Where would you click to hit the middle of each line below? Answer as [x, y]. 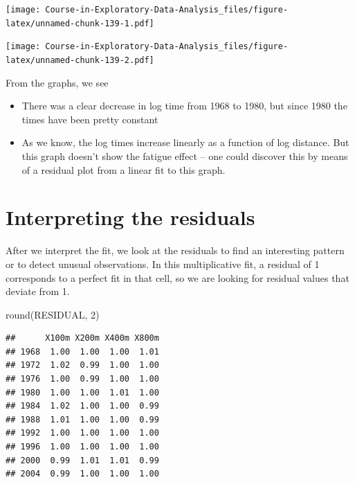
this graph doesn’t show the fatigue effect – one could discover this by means [185, 156]
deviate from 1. [38, 291]
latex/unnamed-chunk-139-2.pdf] [80, 60]
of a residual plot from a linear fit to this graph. [124, 169]
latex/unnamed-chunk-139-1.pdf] [80, 23]
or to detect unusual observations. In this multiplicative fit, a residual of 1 [163, 264]
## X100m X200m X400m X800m [82, 338]
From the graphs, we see [57, 82]
